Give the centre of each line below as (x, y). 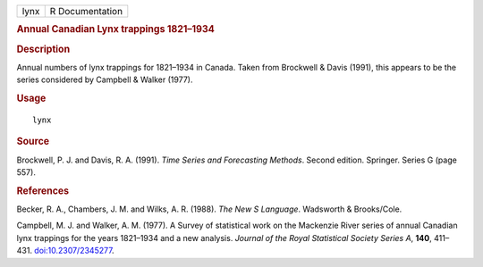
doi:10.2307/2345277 (73, 251)
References (43, 190)
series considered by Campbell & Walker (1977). (105, 79)
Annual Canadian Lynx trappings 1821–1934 (115, 29)
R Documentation (86, 11)
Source (33, 141)
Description (43, 49)
